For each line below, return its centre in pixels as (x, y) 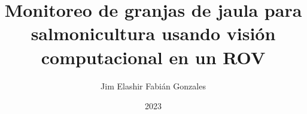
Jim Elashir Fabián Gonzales (153, 85)
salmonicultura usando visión (153, 33)
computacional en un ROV (153, 57)
